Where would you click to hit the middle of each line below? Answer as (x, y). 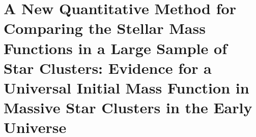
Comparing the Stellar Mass (105, 28)
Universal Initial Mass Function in (126, 87)
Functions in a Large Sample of (115, 48)
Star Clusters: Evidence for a (108, 67)
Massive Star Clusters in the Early (128, 107)
